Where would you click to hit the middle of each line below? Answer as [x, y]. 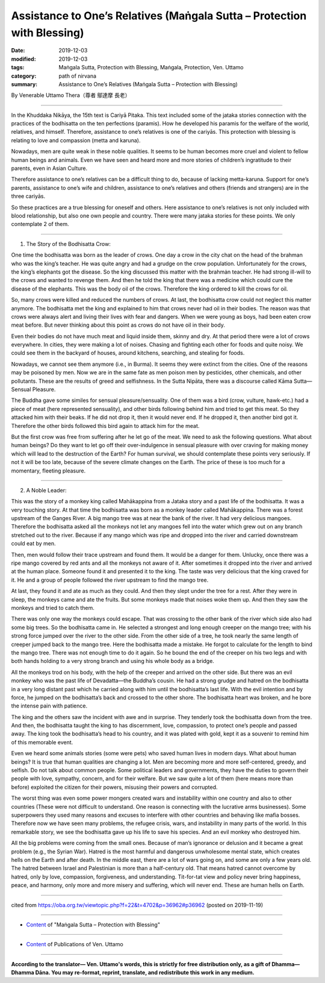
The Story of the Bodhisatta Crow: [68, 243]
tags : [18, 68]
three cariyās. [28, 196]
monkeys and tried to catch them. [53, 608]
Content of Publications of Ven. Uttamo [75, 944]
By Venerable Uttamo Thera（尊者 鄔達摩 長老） [71, 95]
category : [24, 76]
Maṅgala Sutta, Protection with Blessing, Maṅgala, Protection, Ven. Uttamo [151, 68]
